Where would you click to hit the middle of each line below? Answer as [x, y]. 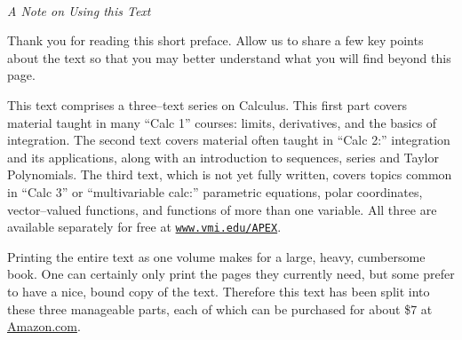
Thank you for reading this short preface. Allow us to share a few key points [215, 40]
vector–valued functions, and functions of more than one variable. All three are [222, 209]
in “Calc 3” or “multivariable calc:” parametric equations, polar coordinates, [215, 191]
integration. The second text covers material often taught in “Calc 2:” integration [229, 140]
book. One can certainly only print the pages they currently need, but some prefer [231, 274]
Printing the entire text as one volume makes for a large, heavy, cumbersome [216, 256]
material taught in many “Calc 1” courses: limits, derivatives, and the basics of [222, 122]
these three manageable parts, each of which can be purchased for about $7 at [220, 308]
